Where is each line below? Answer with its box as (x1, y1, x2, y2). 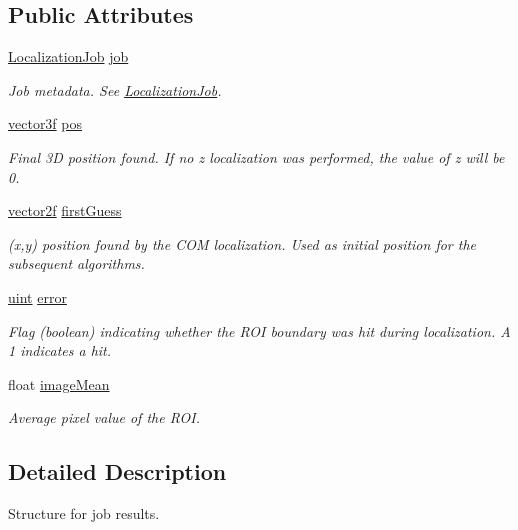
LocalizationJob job (8, 46, 129, 67)
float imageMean (8, 373, 110, 394)
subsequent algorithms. (8, 253, 145, 274)
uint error (8, 286, 67, 307)
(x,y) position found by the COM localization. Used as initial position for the (8, 233, 477, 254)
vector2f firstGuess (8, 200, 122, 221)
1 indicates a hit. (8, 340, 112, 361)
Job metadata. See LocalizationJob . (8, 79, 222, 100)
